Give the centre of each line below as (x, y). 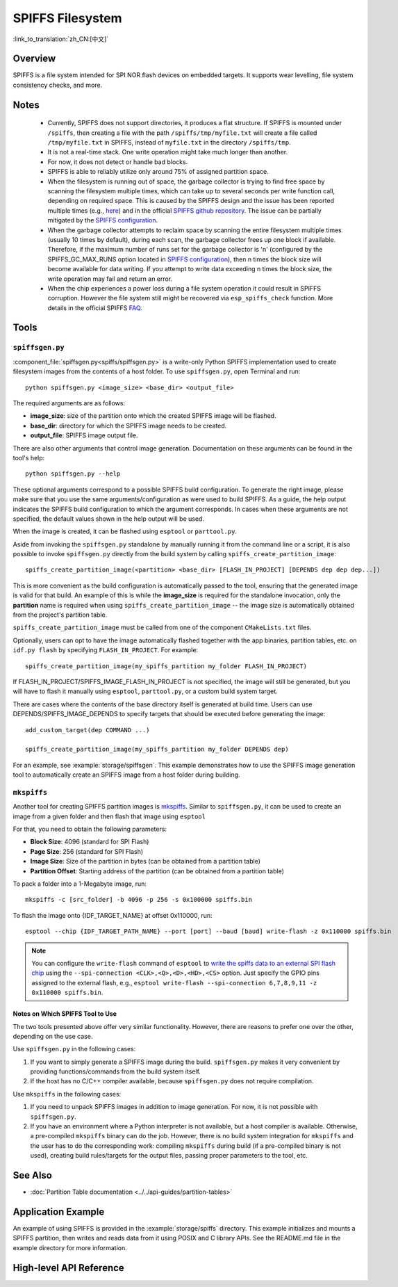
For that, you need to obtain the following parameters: (90, 829)
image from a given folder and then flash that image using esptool (109, 816)
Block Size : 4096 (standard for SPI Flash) (90, 842)
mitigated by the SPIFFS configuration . (103, 220)
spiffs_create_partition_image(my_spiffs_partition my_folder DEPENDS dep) (157, 750)
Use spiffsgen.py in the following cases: (74, 1049)
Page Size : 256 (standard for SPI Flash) (87, 851)
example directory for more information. (70, 1247)
